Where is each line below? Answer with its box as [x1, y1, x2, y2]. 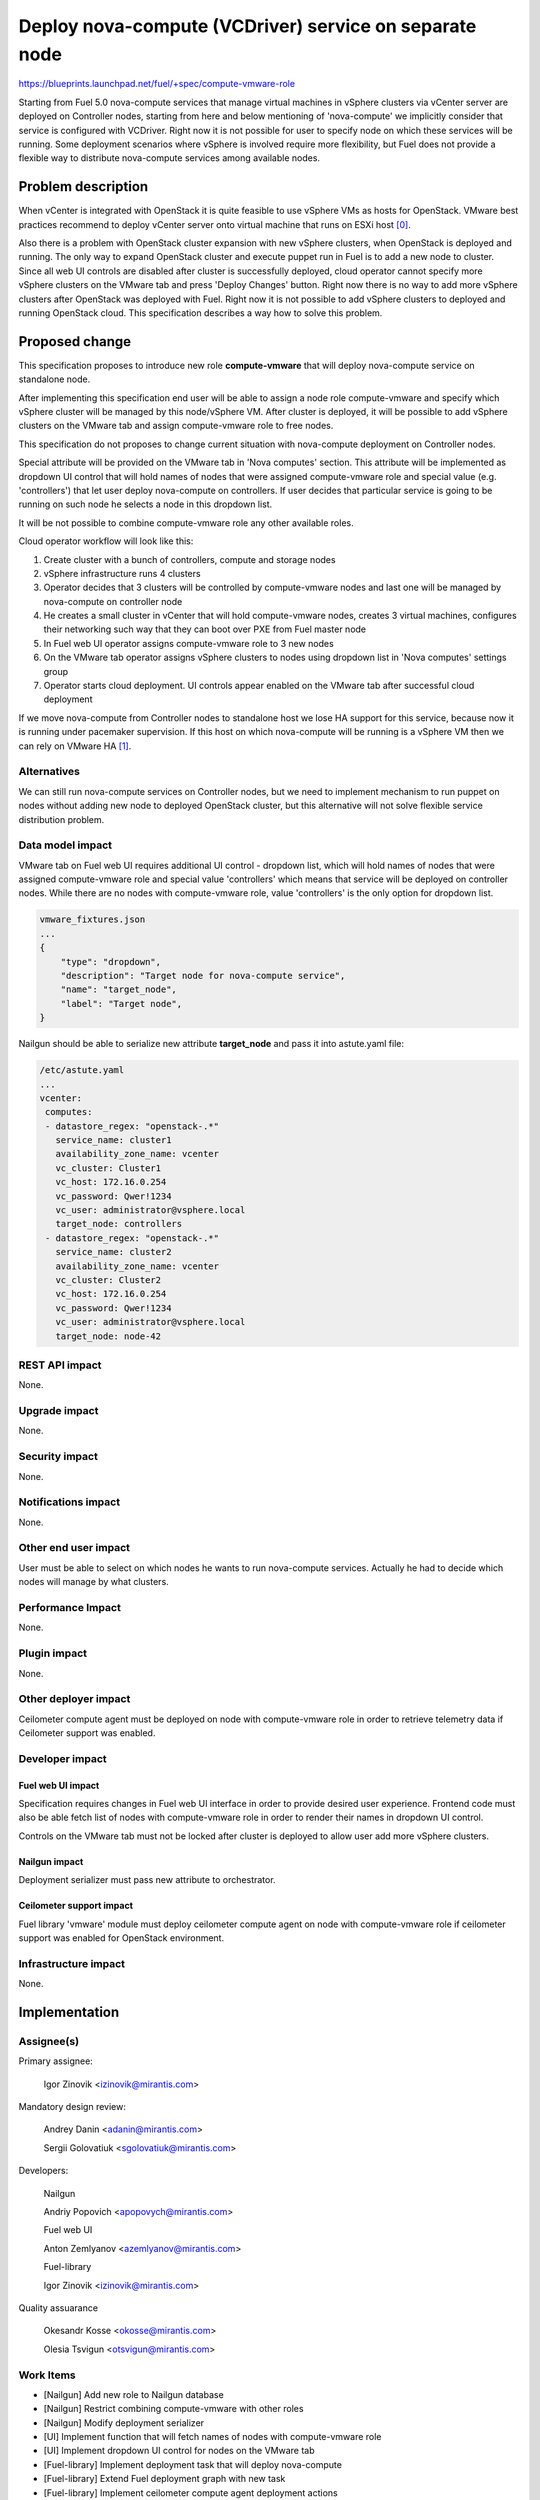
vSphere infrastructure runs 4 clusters [43, 567, 201, 579]
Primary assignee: [18, 2055, 94, 2067]
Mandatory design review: [18, 2101, 127, 2113]
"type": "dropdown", [60, 956, 162, 967]
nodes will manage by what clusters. [18, 1576, 169, 1588]
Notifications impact [18, 1495, 120, 1509]
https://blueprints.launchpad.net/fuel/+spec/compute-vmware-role [18, 78, 295, 90]
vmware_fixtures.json [39, 914, 146, 925]
